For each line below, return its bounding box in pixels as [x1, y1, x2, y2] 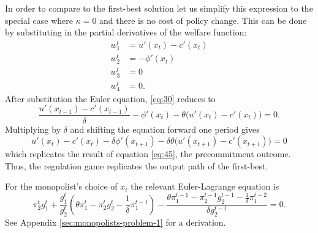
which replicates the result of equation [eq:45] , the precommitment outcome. [5, 147, 291, 160]
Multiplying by [5, 122, 61, 135]
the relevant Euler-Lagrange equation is [131, 180, 279, 193]
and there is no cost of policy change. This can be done [99, 13, 307, 26]
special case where [5, 13, 73, 26]
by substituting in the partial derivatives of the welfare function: [5, 26, 247, 39]
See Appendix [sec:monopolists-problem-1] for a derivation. [5, 216, 226, 229]
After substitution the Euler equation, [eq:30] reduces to [5, 92, 216, 105]
